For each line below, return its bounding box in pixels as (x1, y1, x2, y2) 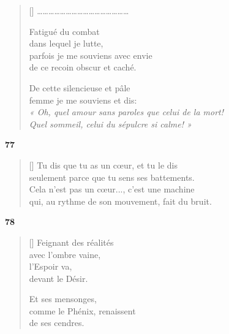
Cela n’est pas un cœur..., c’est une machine (29, 183, 195, 195)
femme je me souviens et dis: (29, 93, 137, 106)
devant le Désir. (29, 271, 88, 284)
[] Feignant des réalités (29, 235, 114, 248)
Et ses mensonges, (29, 292, 97, 305)
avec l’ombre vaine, (29, 248, 101, 260)
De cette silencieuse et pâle (29, 81, 130, 94)
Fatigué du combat (29, 25, 100, 37)
